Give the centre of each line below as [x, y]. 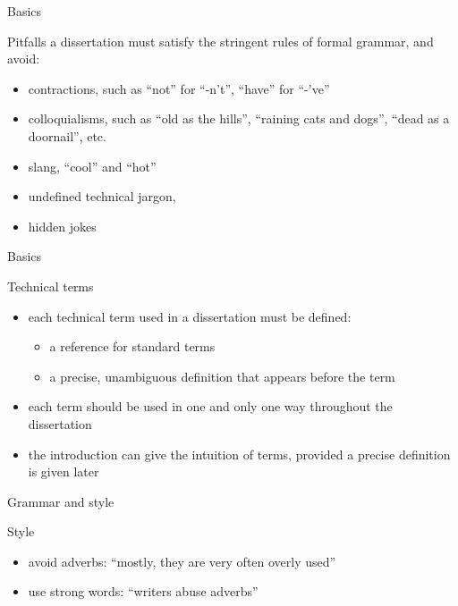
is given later [64, 471]
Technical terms [51, 286]
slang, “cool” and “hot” [92, 166]
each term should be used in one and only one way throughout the [210, 406]
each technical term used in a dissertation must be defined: [190, 316]
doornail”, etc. [67, 135]
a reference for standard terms [132, 346]
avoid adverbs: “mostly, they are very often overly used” [182, 561]
